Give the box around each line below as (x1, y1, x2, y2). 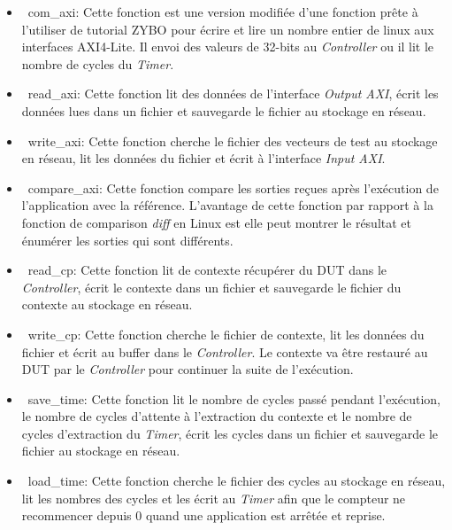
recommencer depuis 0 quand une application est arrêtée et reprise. (21, 506, 386, 525)
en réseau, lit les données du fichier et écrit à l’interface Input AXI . (21, 149, 386, 168)
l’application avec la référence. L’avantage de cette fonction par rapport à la (21, 196, 433, 214)
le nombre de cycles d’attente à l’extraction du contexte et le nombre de (21, 407, 412, 425)
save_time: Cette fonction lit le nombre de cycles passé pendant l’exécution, (27, 389, 441, 408)
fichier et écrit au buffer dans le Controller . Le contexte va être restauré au (21, 342, 428, 361)
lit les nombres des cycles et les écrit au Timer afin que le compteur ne (21, 488, 406, 507)
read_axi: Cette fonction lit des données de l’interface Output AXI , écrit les (27, 84, 439, 103)
